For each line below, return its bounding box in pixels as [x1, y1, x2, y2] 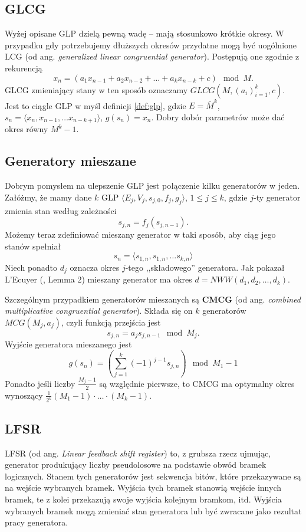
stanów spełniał [5, 239, 61, 252]
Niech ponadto [5, 261, 58, 273]
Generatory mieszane [5, 152, 136, 170]
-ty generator [253, 191, 301, 203]
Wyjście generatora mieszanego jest [5, 338, 132, 350]
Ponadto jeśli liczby [5, 377, 75, 389]
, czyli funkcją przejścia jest [61, 316, 161, 328]
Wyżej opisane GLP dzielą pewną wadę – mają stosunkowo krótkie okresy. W [5, 27, 284, 40]
